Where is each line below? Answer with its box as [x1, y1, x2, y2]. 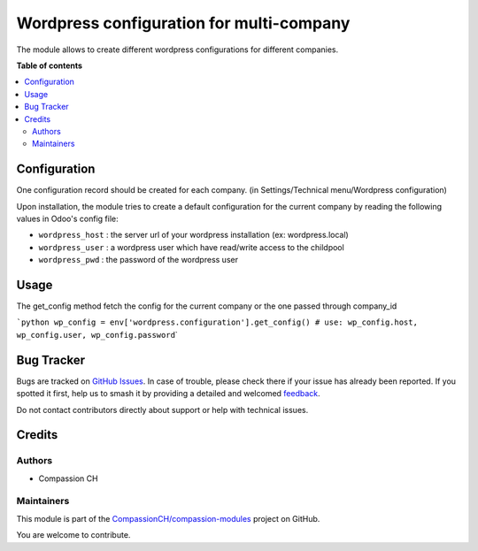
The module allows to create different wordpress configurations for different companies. [16, 44, 339, 55]
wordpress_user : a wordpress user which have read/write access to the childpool [38, 241, 344, 252]
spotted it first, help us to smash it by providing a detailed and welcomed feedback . [16, 388, 320, 399]
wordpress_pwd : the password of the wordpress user [38, 255, 239, 265]
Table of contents [16, 60, 83, 71]
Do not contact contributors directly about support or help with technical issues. [16, 404, 309, 415]
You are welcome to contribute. [16, 530, 131, 540]
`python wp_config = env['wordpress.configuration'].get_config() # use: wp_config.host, [16, 318, 418, 327]
